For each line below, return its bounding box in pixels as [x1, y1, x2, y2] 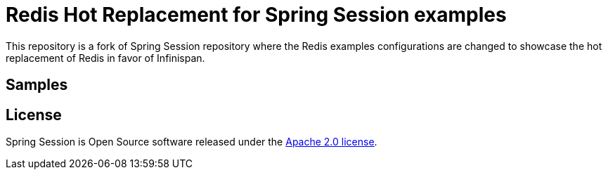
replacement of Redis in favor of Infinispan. [6, 51, 205, 64]
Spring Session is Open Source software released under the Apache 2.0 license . [6, 136, 377, 148]
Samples [6, 76, 68, 94]
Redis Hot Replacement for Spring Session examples [6, 3, 507, 27]
